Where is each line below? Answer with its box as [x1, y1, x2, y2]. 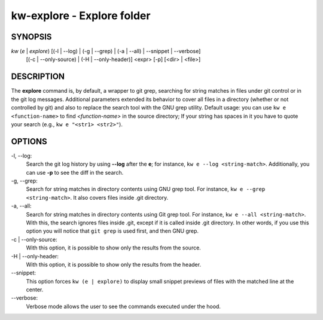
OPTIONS [11, 136, 47, 147]
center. [26, 286, 44, 293]
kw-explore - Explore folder [11, 9, 151, 22]
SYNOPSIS [11, 32, 52, 42]
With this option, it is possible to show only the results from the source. [26, 244, 202, 251]
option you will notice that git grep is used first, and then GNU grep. [26, 227, 199, 234]
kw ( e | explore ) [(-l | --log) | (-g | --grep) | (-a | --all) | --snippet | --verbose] [11, 48, 201, 55]
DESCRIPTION [11, 72, 65, 82]
